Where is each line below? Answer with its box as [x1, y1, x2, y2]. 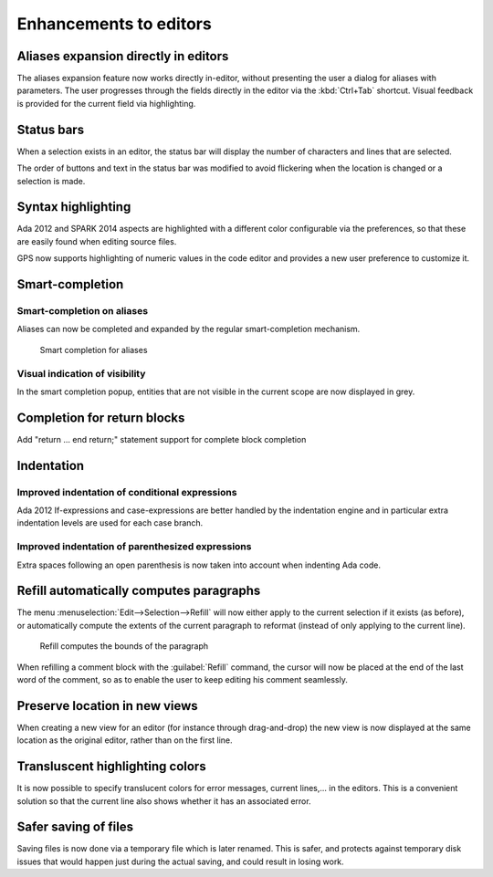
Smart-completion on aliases [16, 305, 149, 317]
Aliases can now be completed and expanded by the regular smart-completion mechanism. [16, 324, 361, 335]
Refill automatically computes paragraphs [16, 583, 261, 599]
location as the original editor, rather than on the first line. [16, 735, 233, 746]
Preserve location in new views [16, 698, 198, 714]
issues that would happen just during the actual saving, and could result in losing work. [16, 856, 344, 867]
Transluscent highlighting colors [16, 758, 206, 775]
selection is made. [16, 175, 86, 186]
